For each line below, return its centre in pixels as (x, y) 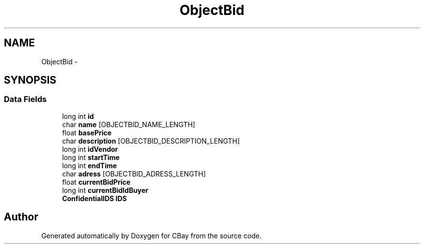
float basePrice (87, 132)
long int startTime (91, 157)
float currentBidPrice (96, 182)
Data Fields (25, 99)
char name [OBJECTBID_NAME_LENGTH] (129, 124)
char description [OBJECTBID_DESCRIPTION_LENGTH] (151, 141)
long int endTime (90, 165)
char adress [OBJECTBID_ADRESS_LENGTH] (134, 174)
